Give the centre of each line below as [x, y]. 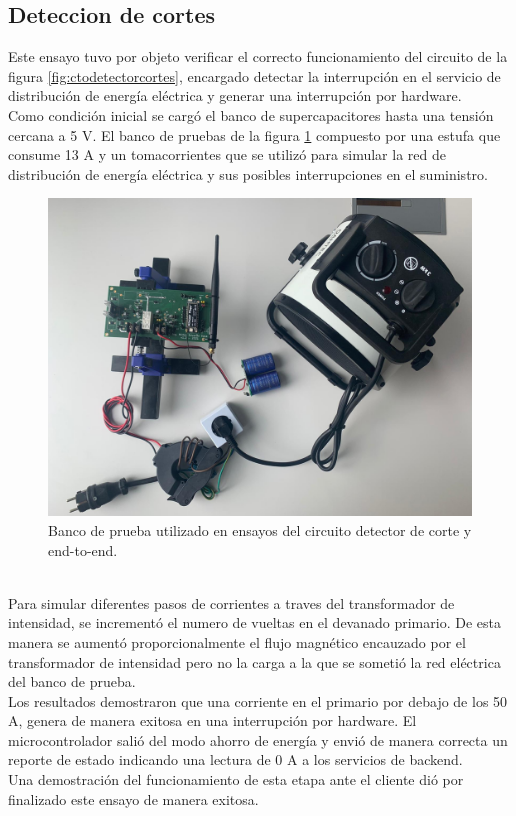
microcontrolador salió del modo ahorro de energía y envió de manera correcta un [258, 739]
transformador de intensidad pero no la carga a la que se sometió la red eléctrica [254, 661]
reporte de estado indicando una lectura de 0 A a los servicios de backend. [235, 759]
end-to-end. [83, 549]
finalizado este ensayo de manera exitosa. [133, 798]
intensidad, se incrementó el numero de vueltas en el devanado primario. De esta [254, 622]
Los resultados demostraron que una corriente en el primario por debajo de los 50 [258, 700]
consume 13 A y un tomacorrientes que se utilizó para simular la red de [227, 154]
